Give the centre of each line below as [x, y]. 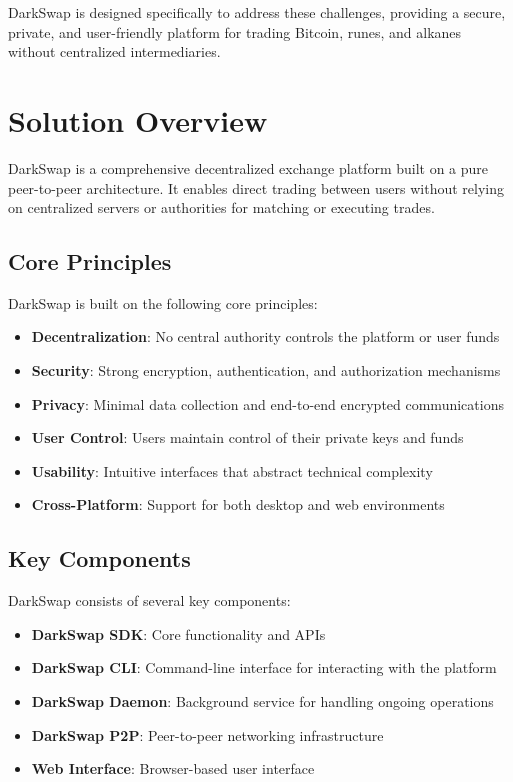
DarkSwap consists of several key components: [149, 600]
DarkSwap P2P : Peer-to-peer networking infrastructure [207, 734]
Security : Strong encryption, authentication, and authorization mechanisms [266, 370]
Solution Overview [138, 119]
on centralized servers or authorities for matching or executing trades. [221, 207]
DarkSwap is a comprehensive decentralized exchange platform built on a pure [248, 167]
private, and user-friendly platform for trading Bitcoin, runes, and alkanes [235, 31]
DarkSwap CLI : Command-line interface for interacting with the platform [264, 667]
